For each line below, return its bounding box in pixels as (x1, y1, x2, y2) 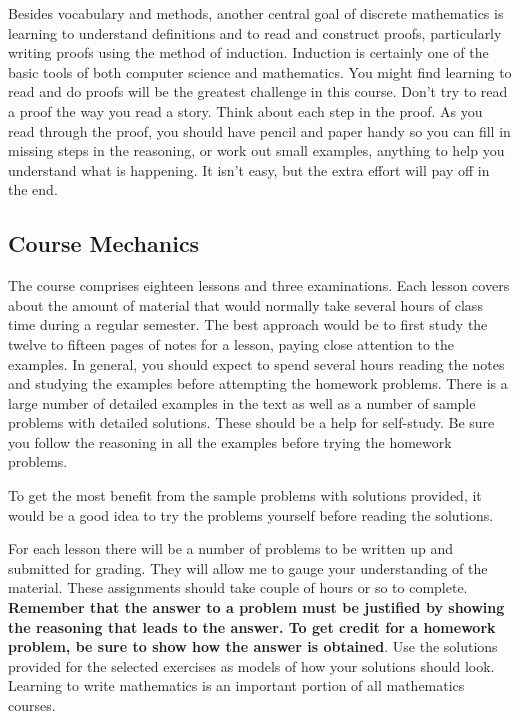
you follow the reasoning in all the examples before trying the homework (8, 431, 452, 452)
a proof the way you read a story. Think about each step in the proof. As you (8, 100, 483, 121)
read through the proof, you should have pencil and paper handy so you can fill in (8, 120, 511, 141)
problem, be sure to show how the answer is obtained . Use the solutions (8, 636, 498, 657)
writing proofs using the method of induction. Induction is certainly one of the (8, 42, 489, 63)
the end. (8, 179, 58, 200)
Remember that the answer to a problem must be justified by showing (8, 597, 505, 618)
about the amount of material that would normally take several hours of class (8, 294, 483, 315)
